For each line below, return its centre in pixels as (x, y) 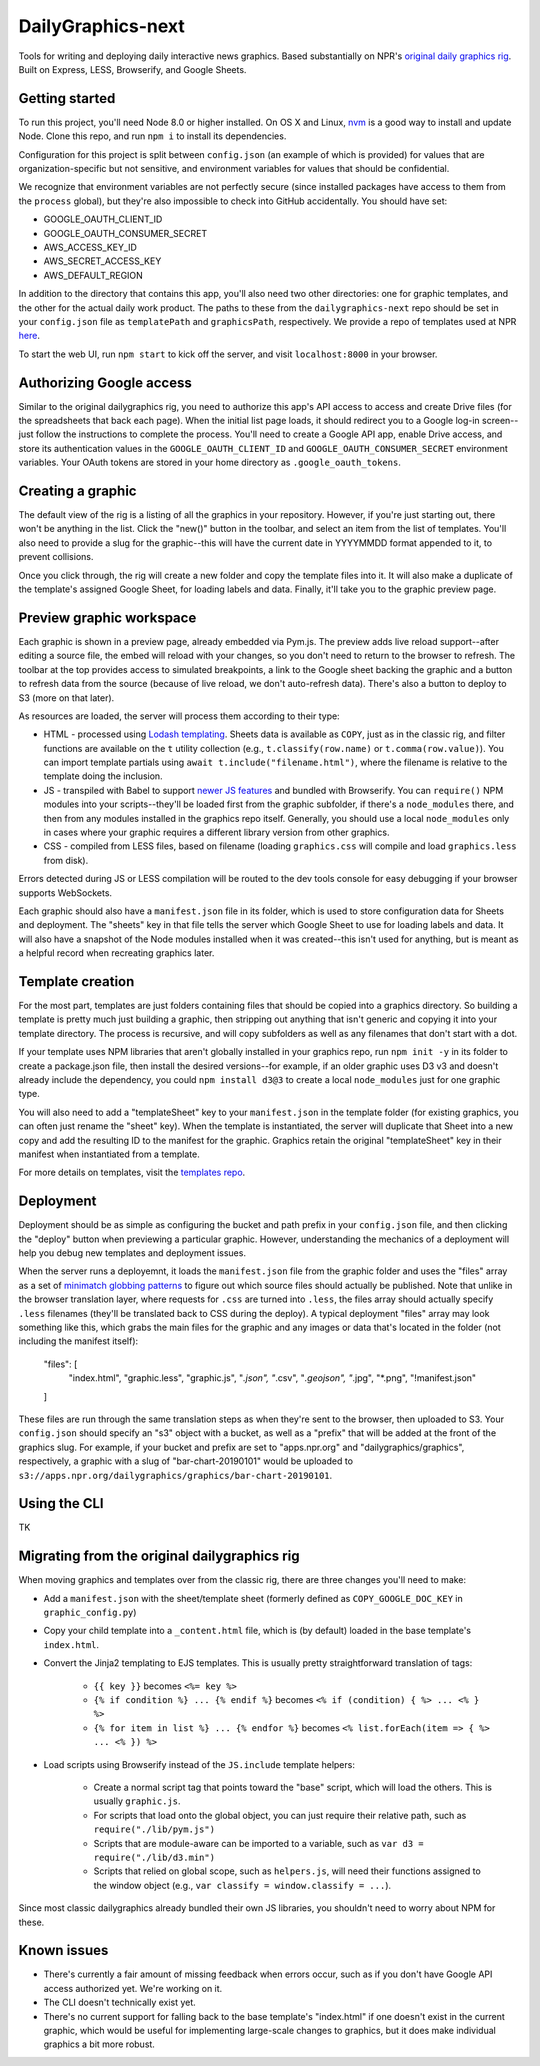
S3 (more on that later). (66, 697)
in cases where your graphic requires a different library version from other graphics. (216, 832)
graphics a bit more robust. (99, 2044)
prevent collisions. (56, 557)
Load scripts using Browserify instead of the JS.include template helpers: (199, 1764)
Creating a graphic (77, 490)
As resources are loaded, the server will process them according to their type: (179, 716)
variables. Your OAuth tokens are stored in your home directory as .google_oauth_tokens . (210, 462)
